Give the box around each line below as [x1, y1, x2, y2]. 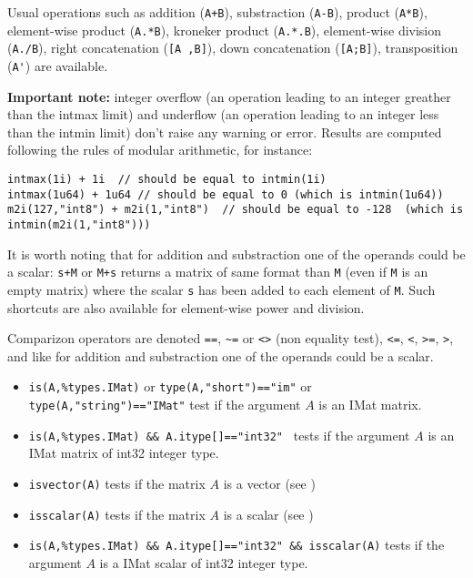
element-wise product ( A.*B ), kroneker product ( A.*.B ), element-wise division [7, 20, 442, 39]
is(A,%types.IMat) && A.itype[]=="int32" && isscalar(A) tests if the [28, 535, 445, 554]
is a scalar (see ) [223, 504, 314, 523]
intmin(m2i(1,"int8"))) [7, 218, 151, 231]
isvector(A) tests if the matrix [28, 473, 206, 492]
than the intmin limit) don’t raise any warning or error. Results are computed [7, 122, 442, 141]
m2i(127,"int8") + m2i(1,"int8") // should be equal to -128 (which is [7, 203, 464, 217]
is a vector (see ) [223, 473, 316, 492]
